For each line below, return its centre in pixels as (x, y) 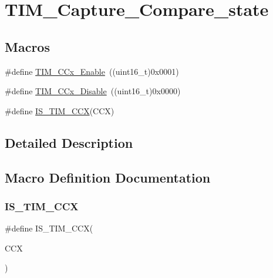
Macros (27, 46)
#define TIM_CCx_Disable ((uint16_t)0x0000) (93, 91)
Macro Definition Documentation (108, 177)
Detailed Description (69, 142)
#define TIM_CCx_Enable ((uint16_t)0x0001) (92, 71)
